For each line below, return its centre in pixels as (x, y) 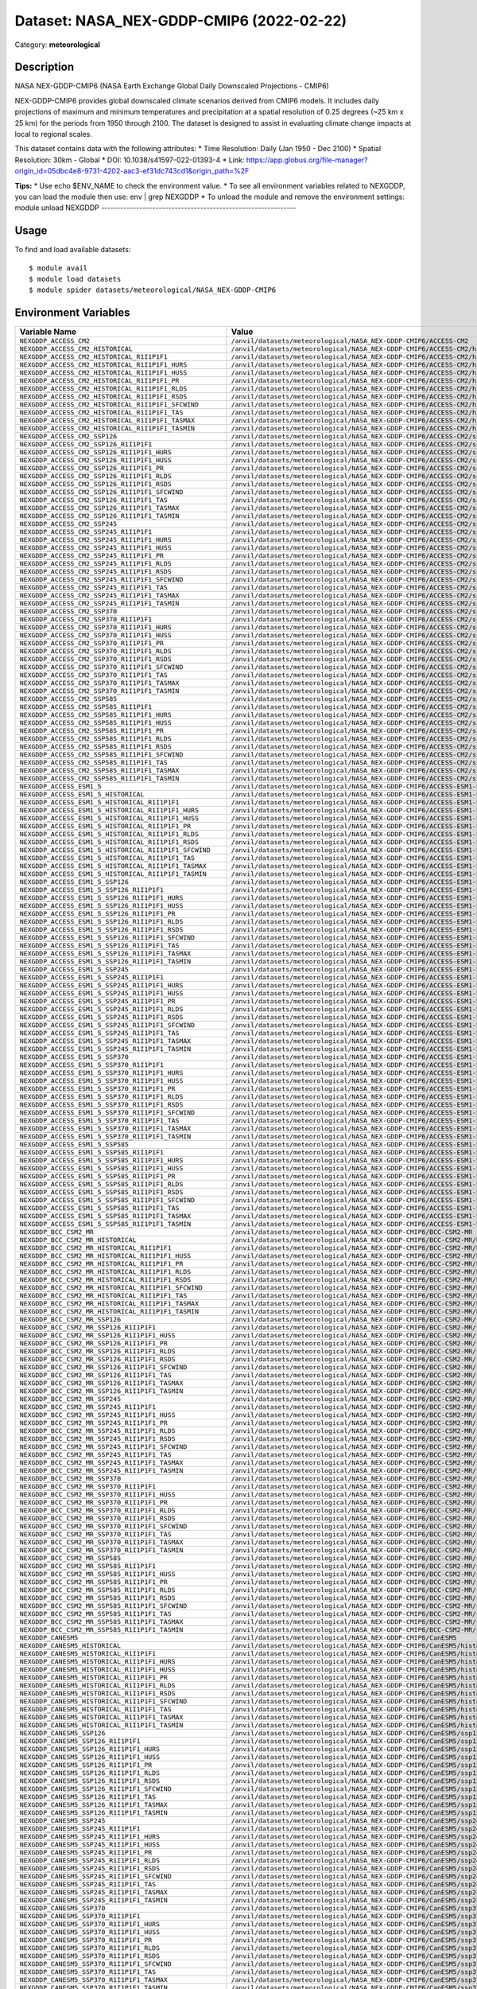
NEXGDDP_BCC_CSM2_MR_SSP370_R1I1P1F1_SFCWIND (103, 1526)
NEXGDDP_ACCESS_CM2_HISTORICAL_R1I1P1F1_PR (99, 381)
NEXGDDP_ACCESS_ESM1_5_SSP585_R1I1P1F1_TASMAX (105, 1216)
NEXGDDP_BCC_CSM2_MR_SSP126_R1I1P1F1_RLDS (97, 1351)
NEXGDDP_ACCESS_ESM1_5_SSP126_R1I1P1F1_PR (97, 914)
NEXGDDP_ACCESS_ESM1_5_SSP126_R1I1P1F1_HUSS (101, 906)
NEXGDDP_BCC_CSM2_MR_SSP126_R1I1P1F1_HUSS (97, 1335)
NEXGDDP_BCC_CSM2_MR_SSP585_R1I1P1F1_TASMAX (101, 1622)
